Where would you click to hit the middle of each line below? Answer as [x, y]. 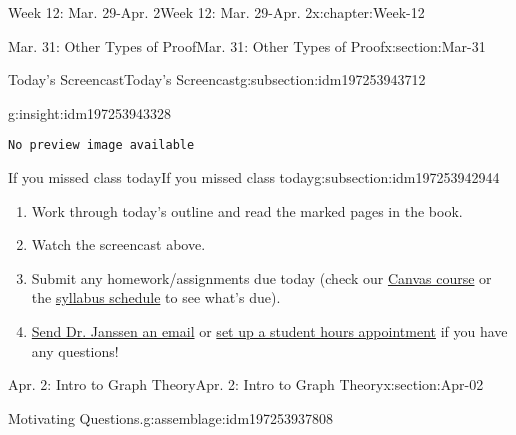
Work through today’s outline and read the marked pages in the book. [247, 210]
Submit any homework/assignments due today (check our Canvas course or [261, 277]
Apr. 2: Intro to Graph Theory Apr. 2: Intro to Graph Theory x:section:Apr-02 [246, 384]
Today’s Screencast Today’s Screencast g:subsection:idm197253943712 [217, 79]
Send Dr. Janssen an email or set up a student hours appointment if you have [269, 331]
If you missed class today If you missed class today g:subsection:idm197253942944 [254, 177]
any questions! [75, 350]
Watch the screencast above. [118, 244]
